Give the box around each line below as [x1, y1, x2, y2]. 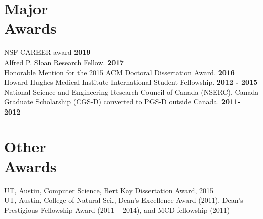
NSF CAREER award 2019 [4, 47, 91, 58]
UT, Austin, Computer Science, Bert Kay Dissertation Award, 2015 [4, 185, 213, 195]
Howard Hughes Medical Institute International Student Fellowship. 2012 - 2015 [4, 77, 258, 87]
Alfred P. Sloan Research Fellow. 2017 [4, 57, 124, 67]
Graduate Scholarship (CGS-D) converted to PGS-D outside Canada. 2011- [4, 96, 241, 107]
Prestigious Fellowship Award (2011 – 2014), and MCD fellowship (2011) [4, 204, 230, 215]
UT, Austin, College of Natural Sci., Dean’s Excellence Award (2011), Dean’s [4, 195, 243, 205]
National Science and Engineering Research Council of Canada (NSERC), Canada [4, 86, 259, 97]
